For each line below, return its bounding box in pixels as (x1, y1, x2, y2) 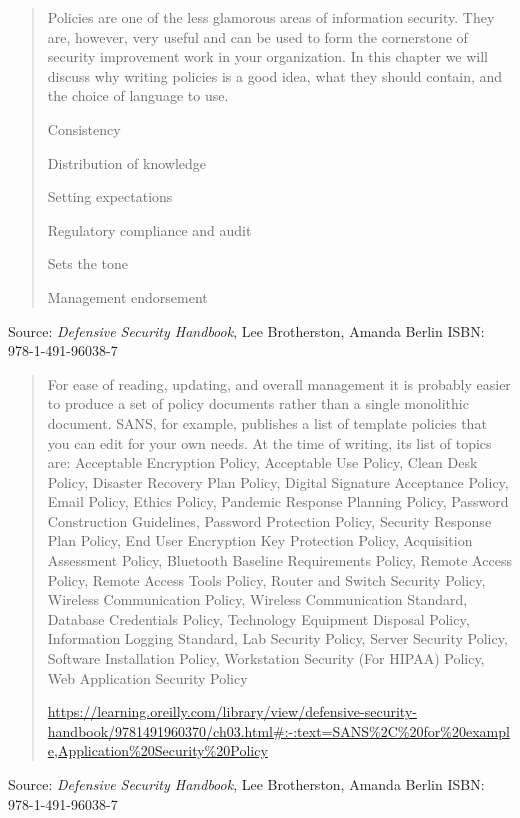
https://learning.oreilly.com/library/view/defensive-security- (47, 701, 417, 722)
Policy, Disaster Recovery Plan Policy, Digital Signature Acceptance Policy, (47, 471, 509, 492)
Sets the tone (47, 253, 128, 274)
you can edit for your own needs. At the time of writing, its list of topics (47, 432, 492, 453)
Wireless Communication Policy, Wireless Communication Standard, (47, 589, 468, 610)
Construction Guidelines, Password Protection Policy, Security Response (47, 510, 492, 531)
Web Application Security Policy (47, 667, 248, 688)
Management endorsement (47, 286, 208, 307)
